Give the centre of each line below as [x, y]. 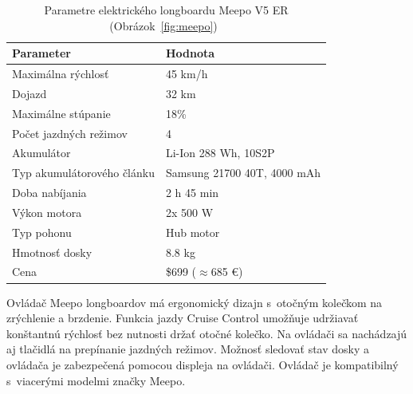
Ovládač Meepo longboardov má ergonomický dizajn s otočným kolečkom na [195, 302]
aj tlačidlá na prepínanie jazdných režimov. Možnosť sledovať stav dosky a [188, 349]
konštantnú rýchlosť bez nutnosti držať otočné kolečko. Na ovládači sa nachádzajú [207, 333]
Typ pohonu [42, 232]
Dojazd [29, 93]
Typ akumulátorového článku [83, 173]
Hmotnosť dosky [52, 252]
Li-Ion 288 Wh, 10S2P [220, 153]
